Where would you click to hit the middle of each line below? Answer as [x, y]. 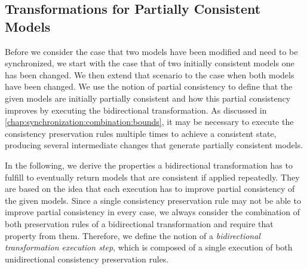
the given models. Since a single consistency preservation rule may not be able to [153, 200]
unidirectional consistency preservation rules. [87, 259]
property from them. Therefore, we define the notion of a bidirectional [133, 235]
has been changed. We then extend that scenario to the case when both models [150, 74]
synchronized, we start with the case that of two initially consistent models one [150, 63]
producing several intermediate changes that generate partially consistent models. [154, 145]
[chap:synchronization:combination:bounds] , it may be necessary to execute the [149, 122]
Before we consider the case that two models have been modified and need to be [151, 51]
